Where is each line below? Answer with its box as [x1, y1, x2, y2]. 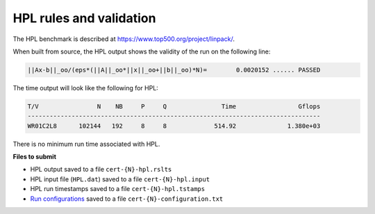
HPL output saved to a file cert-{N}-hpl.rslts [30, 165, 172, 174]
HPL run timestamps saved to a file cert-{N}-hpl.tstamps [30, 185, 205, 193]
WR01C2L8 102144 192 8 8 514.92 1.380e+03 [27, 122, 321, 130]
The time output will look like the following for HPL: [12, 83, 159, 92]
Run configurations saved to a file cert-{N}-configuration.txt [30, 195, 224, 203]
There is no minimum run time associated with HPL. [12, 140, 160, 148]
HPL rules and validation [12, 10, 156, 26]
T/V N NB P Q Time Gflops [27, 102, 321, 110]
